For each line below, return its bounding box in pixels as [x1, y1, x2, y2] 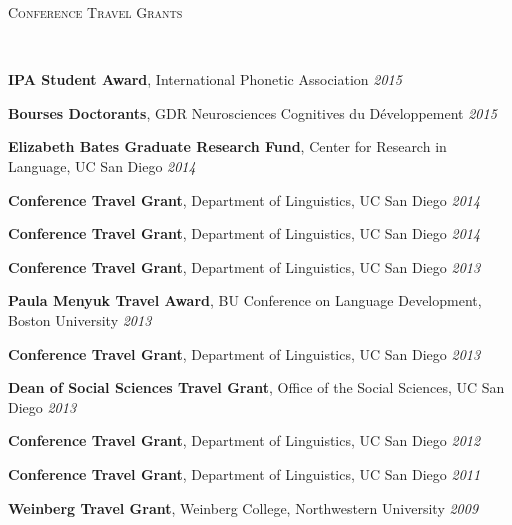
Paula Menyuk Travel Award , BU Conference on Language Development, [8, 290, 482, 311]
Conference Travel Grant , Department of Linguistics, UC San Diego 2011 [8, 463, 481, 484]
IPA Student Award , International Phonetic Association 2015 [8, 69, 402, 90]
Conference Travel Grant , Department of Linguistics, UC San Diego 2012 [8, 430, 481, 451]
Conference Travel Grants [8, 2, 183, 22]
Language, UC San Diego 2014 [8, 155, 196, 176]
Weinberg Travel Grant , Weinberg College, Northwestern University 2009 [8, 497, 479, 518]
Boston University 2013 [8, 309, 152, 330]
